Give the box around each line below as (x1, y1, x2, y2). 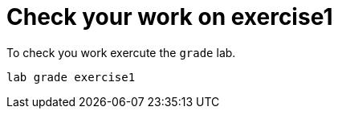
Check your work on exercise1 (6, 3, 333, 31)
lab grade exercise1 (6, 70, 136, 84)
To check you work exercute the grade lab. (6, 45, 236, 60)
